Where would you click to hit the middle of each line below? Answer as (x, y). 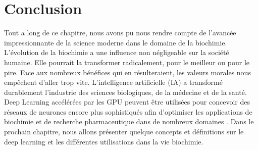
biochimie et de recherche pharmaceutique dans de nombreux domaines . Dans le (129, 121)
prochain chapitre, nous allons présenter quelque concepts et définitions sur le (124, 132)
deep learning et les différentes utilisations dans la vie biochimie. (104, 141)
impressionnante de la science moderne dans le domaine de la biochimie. (116, 42)
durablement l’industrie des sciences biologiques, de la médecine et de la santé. (125, 92)
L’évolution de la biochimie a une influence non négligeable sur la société (117, 52)
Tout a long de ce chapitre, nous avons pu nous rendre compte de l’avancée (120, 33)
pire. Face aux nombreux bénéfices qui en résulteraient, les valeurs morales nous (127, 72)
